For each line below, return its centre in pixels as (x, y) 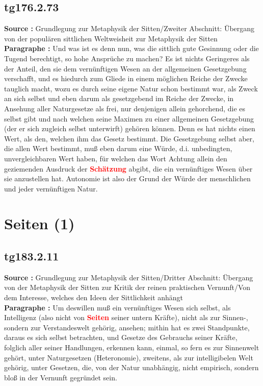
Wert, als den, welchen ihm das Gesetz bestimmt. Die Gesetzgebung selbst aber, (129, 138)
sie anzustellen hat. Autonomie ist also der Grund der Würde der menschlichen (127, 178)
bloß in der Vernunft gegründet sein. (61, 377)
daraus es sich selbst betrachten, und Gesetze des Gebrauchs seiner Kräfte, (121, 337)
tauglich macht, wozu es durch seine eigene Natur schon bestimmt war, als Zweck (131, 88)
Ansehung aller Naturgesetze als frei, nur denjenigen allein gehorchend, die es (125, 108)
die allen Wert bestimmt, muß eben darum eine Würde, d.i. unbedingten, (118, 148)
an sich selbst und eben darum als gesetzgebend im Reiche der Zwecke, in (119, 98)
